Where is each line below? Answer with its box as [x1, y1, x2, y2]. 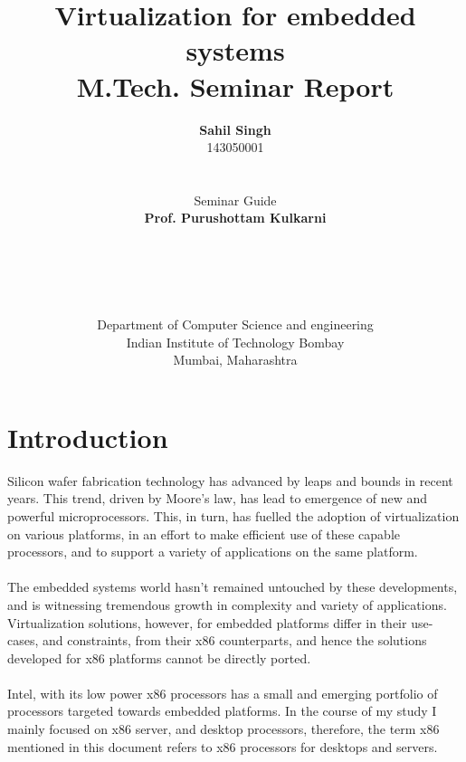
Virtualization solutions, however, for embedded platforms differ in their [7, 613, 407, 632]
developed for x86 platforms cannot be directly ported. [7, 648, 311, 667]
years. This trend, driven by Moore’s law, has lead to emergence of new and [7, 489, 428, 508]
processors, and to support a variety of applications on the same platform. [7, 542, 418, 561]
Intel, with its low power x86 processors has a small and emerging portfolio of [7, 683, 438, 702]
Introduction [7, 418, 168, 455]
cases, [7, 631, 39, 650]
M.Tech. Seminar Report [76, 67, 395, 104]
